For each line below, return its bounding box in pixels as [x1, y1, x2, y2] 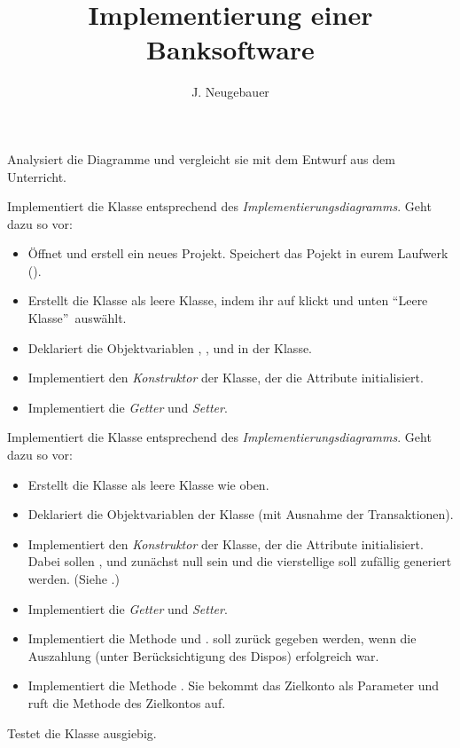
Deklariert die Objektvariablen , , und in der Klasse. [27, 338, 313, 357]
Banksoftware [146, 31, 315, 67]
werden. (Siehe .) [27, 570, 120, 587]
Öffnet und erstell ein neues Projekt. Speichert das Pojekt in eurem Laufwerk [27, 244, 448, 263]
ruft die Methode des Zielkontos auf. [27, 693, 226, 712]
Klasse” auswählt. [27, 309, 127, 327]
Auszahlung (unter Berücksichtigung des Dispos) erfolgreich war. [27, 646, 379, 665]
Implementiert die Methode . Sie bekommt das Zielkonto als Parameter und [27, 676, 440, 695]
